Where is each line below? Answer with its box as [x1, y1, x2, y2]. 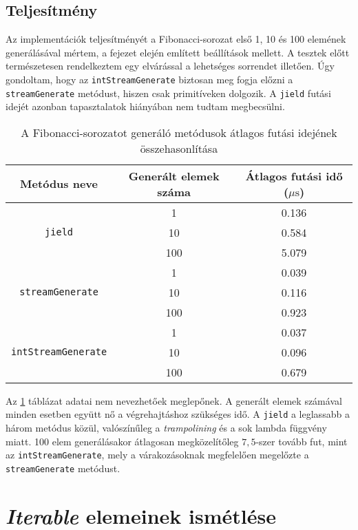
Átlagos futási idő [245, 167, 343, 184]
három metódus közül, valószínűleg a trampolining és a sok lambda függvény [6, 421, 327, 435]
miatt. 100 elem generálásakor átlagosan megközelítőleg [6, 434, 239, 448]
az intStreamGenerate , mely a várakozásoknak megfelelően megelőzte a [6, 447, 309, 462]
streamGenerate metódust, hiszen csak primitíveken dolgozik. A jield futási [6, 85, 331, 100]
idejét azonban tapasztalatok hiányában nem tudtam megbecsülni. [6, 99, 285, 114]
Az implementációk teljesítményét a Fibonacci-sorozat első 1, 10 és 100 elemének [6, 32, 346, 46]
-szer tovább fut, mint [255, 434, 348, 448]
